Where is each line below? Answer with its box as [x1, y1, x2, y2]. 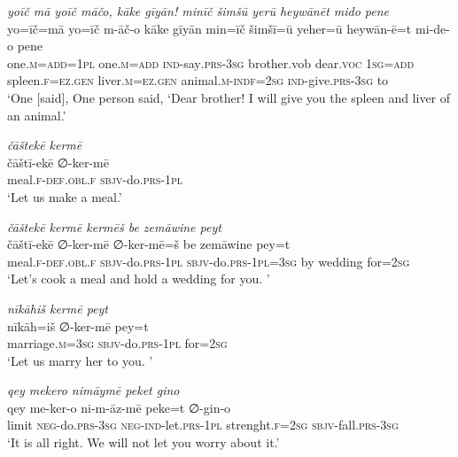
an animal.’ [7, 105, 66, 124]
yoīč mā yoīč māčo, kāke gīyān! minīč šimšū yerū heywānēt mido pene [7, 2, 390, 19]
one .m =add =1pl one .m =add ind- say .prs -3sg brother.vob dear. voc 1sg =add [7, 53, 415, 72]
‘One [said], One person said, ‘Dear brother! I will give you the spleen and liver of [7, 88, 451, 106]
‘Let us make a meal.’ [7, 187, 122, 205]
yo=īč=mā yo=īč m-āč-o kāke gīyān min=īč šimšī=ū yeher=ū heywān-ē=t [7, 19, 412, 37]
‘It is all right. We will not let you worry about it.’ [7, 433, 280, 452]
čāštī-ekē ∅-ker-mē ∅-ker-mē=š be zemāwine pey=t [7, 235, 291, 253]
